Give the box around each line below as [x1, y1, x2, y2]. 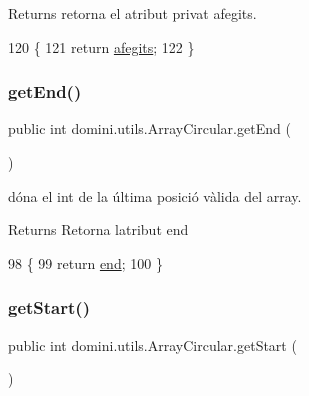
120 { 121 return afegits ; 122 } [8, 36, 195, 57]
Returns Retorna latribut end [8, 219, 189, 240]
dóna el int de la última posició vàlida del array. [8, 185, 302, 206]
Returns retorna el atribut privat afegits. [8, 3, 257, 23]
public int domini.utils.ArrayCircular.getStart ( [8, 334, 297, 355]
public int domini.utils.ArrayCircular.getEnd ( [8, 118, 291, 139]
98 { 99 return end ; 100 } [8, 252, 163, 273]
